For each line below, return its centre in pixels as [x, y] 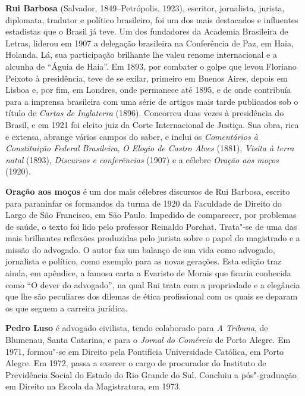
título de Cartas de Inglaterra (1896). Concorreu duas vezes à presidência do [145, 113]
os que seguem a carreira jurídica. [67, 308]
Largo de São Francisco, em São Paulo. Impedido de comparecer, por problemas [151, 215]
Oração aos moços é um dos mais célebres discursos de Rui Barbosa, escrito [148, 191]
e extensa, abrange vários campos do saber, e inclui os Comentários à [132, 136]
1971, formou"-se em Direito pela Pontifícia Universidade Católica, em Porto [145, 351]
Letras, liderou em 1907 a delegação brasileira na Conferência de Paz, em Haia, [150, 43]
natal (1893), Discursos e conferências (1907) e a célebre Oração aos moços [142, 159]
